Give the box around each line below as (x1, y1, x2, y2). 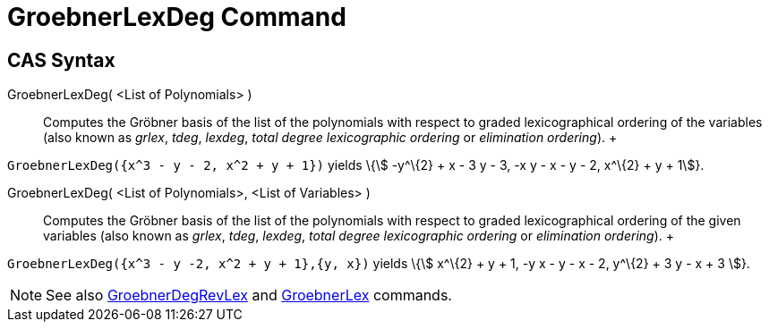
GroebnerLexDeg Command (7, 2, 346, 32)
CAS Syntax (7, 48, 115, 72)
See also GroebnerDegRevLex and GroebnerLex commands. (46, 286, 452, 305)
